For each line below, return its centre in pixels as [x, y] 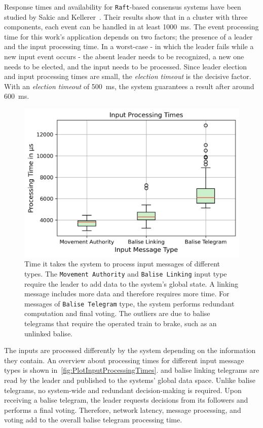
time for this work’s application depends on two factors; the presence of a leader [128, 36]
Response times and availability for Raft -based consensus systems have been [123, 7]
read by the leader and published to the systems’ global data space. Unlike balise [130, 380]
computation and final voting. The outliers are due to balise [117, 313]
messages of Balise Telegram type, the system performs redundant [129, 303]
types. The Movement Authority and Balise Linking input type [126, 273]
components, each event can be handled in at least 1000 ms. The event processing [131, 27]
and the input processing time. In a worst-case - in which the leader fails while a [129, 46]
